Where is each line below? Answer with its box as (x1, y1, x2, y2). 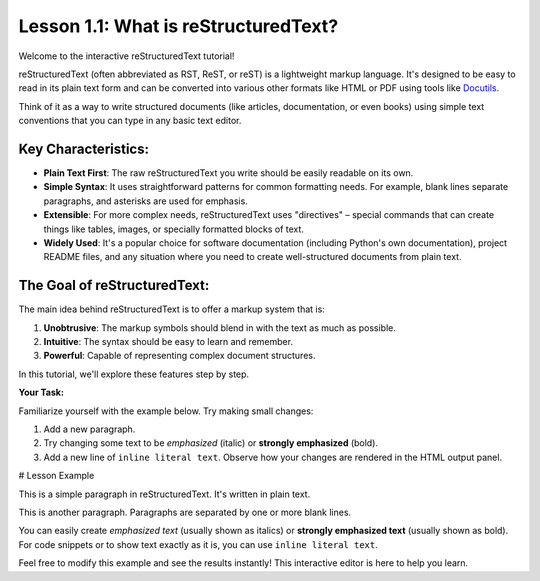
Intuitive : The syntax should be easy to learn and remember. (43, 336, 294, 348)
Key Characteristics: (18, 140, 150, 157)
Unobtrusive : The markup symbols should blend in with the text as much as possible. (43, 321, 397, 334)
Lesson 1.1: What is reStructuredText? (18, 15, 339, 37)
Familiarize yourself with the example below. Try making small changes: (18, 405, 314, 417)
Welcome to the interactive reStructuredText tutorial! (18, 50, 235, 62)
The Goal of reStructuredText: (18, 277, 210, 294)
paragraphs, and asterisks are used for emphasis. (43, 195, 249, 207)
